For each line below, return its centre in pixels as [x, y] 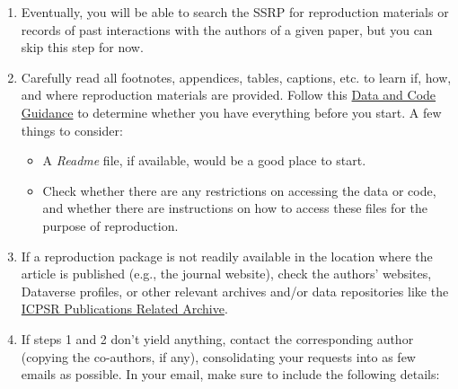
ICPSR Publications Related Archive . [124, 309]
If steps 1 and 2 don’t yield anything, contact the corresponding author [217, 338]
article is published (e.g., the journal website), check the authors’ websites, [226, 274]
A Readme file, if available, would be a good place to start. [204, 160]
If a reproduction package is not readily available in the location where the [227, 256]
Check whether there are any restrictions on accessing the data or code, [239, 190]
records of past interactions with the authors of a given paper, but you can [227, 29]
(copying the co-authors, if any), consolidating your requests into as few [218, 356]
